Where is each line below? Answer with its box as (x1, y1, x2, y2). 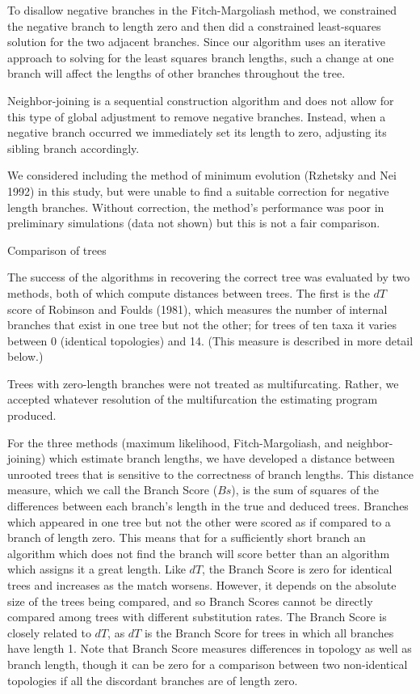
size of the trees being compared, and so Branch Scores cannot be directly (7, 592, 373, 609)
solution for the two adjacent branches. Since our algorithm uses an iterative (7, 33, 385, 50)
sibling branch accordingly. (7, 139, 140, 156)
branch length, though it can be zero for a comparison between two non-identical (7, 655, 408, 672)
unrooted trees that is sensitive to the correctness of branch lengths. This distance (7, 465, 414, 482)
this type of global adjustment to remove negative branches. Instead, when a (7, 108, 386, 125)
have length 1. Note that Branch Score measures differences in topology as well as (7, 640, 412, 657)
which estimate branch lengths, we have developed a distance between (48, 450, 395, 467)
